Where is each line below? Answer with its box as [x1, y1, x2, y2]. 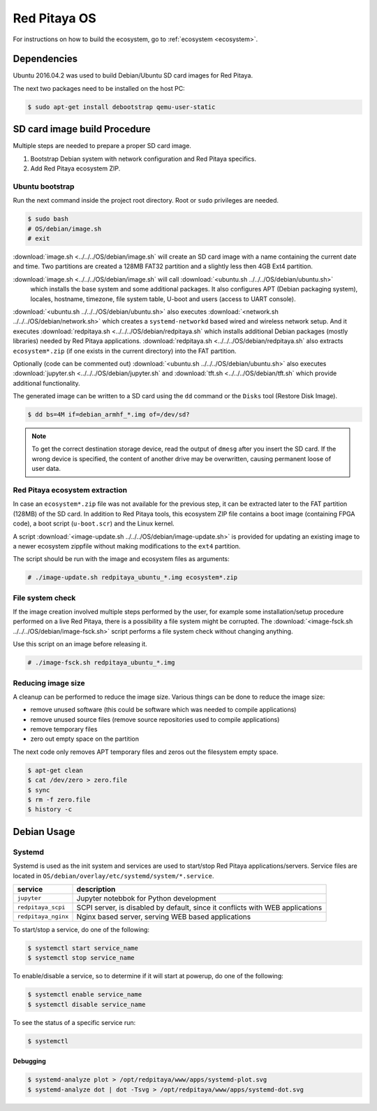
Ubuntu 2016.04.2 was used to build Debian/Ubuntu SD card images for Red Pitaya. [13, 71, 253, 80]
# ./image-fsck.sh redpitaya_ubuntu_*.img [27, 659, 175, 667]
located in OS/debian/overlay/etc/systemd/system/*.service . [13, 871, 214, 880]
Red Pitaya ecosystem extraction [13, 485, 128, 495]
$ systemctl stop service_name [27, 954, 135, 962]
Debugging [13, 1057, 47, 1066]
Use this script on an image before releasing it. [13, 640, 148, 648]
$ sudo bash [27, 215, 69, 223]
